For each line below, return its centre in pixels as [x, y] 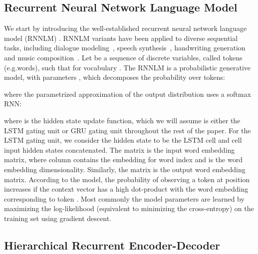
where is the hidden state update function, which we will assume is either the [122, 120]
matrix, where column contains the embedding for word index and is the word [123, 159]
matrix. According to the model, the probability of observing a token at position [127, 179]
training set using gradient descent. [58, 218]
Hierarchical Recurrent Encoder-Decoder [112, 245]
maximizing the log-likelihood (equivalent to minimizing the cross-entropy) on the [129, 208]
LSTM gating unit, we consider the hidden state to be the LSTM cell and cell [123, 140]
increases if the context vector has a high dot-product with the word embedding [126, 189]
